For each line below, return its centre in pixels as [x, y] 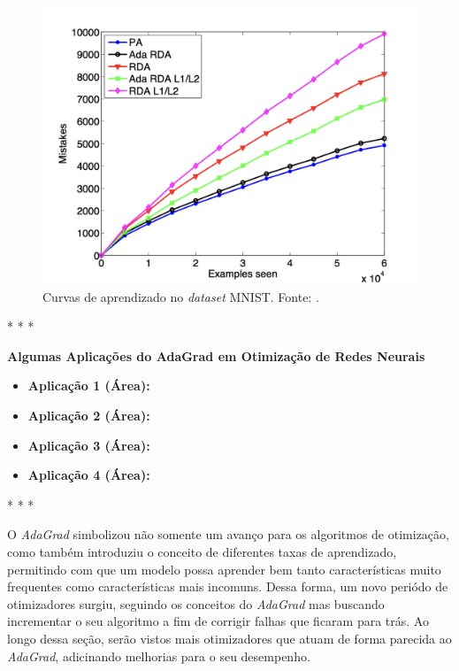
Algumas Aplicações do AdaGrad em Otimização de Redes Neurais [216, 355]
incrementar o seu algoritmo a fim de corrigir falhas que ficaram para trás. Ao [218, 621]
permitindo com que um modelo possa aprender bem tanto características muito [224, 569]
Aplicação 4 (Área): [89, 475]
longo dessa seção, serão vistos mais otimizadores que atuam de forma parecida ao [229, 638]
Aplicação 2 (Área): [89, 415]
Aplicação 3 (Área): [89, 445]
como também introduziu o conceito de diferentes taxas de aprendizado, [202, 551]
